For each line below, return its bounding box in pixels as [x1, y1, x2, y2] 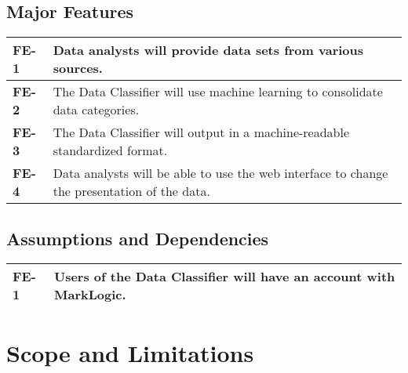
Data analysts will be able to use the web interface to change [53, 164, 388, 183]
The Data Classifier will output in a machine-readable [53, 123, 350, 142]
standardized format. [53, 141, 168, 160]
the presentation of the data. [53, 182, 210, 201]
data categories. [53, 100, 140, 119]
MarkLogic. [53, 285, 126, 304]
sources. [53, 59, 103, 78]
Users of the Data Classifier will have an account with [53, 267, 395, 286]
